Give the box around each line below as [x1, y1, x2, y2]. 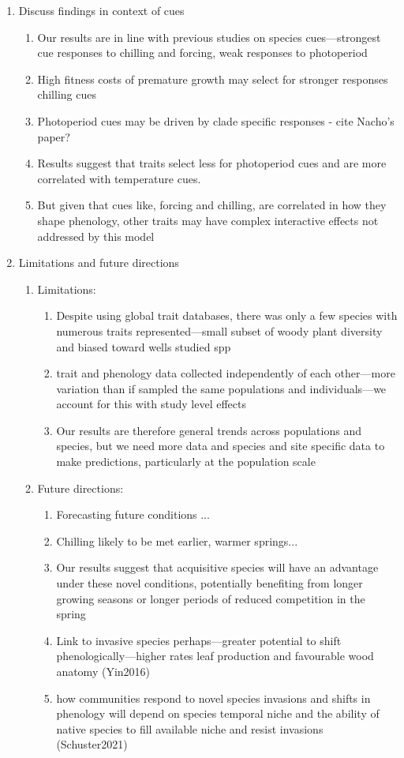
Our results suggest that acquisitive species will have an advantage [56, 559, 379, 576]
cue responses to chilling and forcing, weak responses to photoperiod [37, 44, 368, 61]
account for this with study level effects [56, 396, 246, 412]
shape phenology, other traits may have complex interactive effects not [37, 212, 379, 228]
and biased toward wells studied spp [56, 338, 231, 355]
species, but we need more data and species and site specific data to [56, 437, 385, 454]
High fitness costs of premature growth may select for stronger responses [37, 70, 388, 87]
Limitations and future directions [18, 254, 179, 271]
